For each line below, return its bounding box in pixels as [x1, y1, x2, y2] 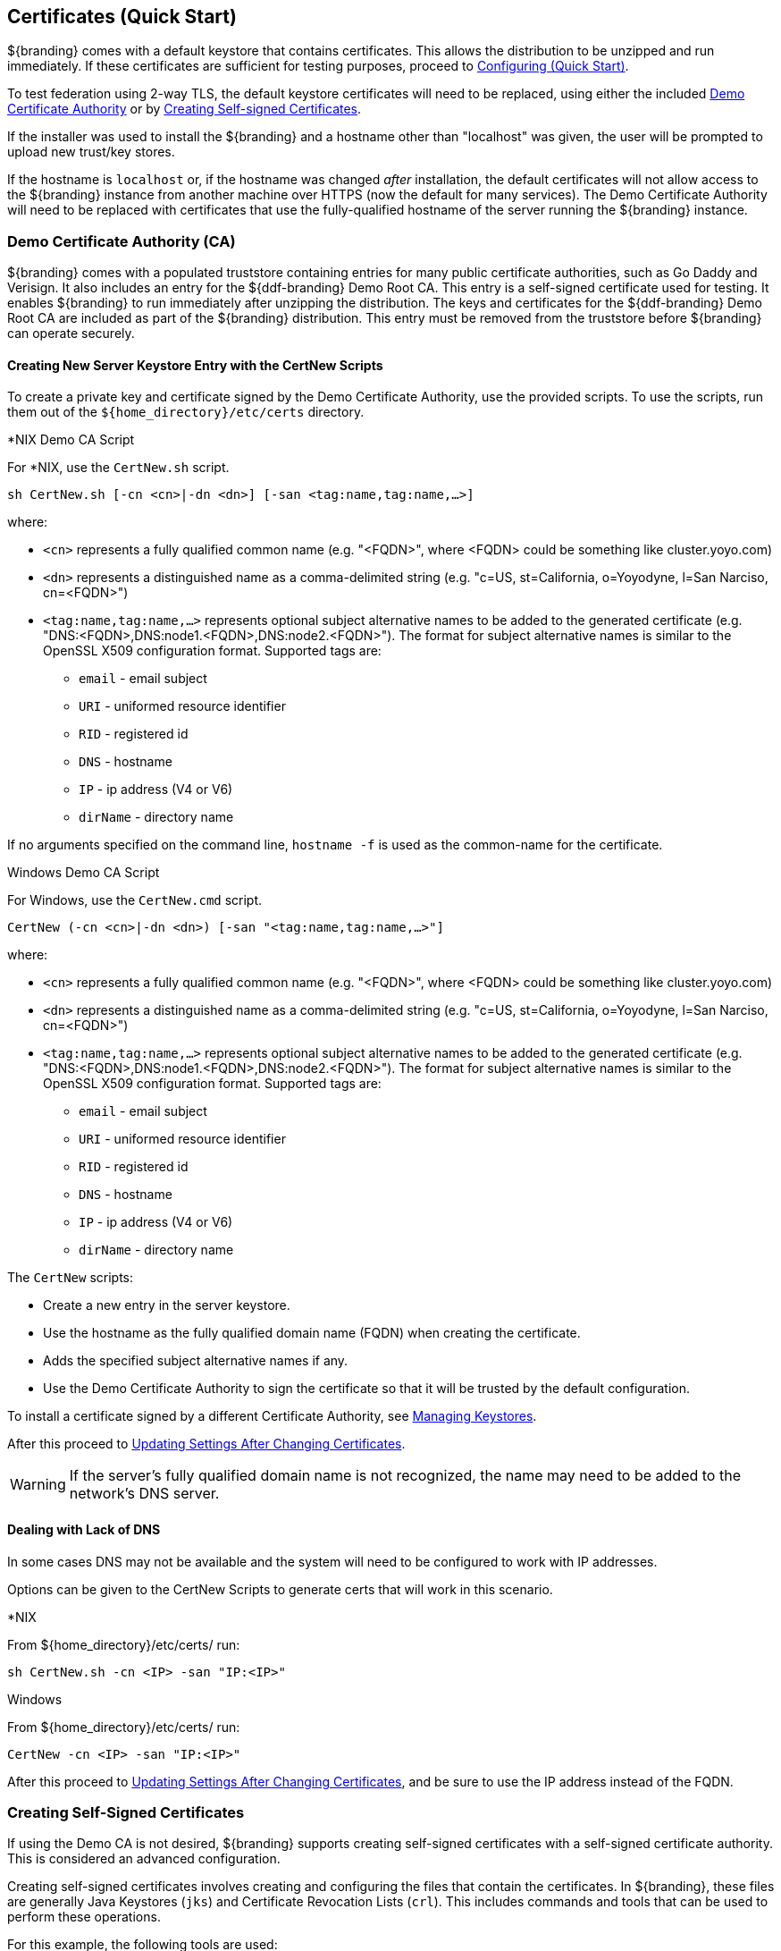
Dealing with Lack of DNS [7, 1522, 161, 1537]
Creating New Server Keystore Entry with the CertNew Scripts [7, 357, 383, 373]
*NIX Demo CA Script [7, 432, 135, 448]
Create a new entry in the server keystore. [43, 1297, 290, 1313]
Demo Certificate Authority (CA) [7, 232, 236, 250]
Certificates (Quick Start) [7, 5, 237, 28]
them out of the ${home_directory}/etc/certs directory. [7, 404, 365, 420]
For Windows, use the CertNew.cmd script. [7, 892, 263, 908]
